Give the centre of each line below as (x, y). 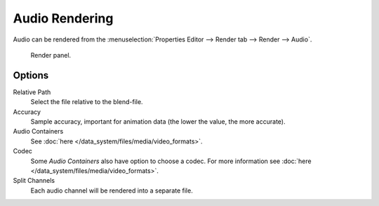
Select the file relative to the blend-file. (87, 102)
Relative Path (32, 92)
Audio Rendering (63, 18)
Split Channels (34, 181)
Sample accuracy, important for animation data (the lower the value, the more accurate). (158, 122)
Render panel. (51, 55)
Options (31, 75)
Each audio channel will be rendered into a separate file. (112, 191)
